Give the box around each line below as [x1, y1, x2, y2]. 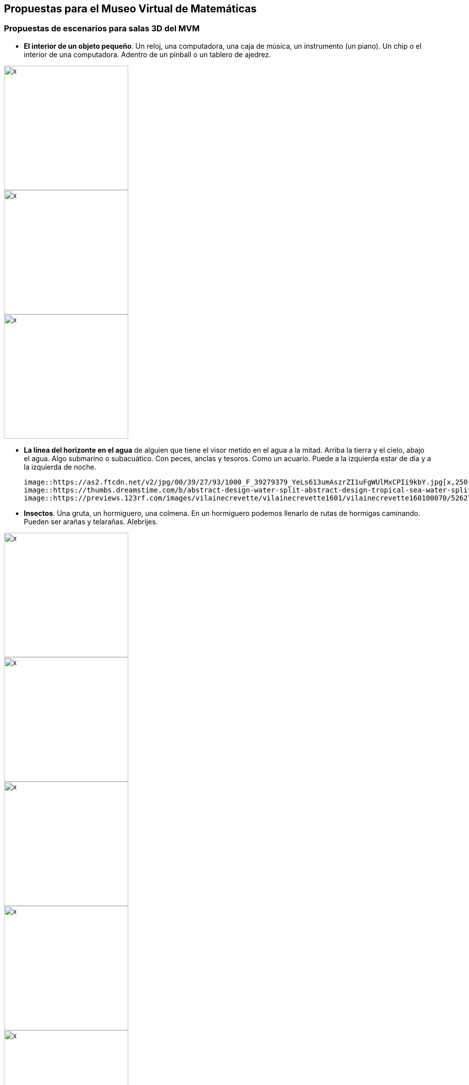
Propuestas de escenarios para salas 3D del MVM [4, 23, 200, 34]
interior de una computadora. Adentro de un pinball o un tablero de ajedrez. [24, 50, 271, 59]
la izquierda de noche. [24, 462, 96, 471]
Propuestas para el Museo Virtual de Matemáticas [4, 2, 257, 15]
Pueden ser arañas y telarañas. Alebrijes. [24, 517, 158, 526]
